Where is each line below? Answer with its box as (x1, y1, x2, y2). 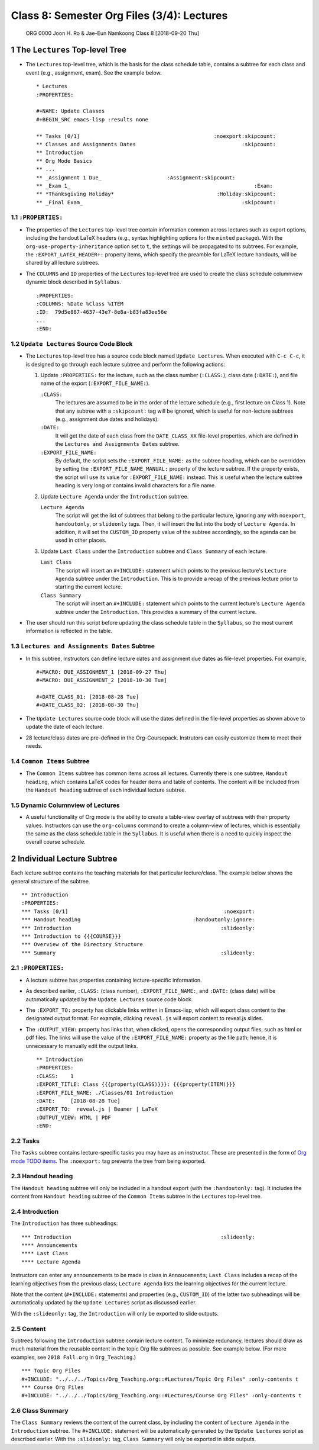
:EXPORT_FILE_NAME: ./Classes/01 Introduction (36, 1089, 174, 1096)
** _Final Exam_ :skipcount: (36, 199, 276, 205)
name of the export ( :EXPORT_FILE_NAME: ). (40, 380, 150, 387)
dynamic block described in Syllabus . (25, 278, 121, 285)
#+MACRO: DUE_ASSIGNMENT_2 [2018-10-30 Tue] (36, 677, 168, 684)
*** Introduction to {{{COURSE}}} (21, 933, 121, 940)
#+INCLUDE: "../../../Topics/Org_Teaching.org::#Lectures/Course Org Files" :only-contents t (21, 1392, 302, 1399)
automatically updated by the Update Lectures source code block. (25, 995, 193, 1003)
